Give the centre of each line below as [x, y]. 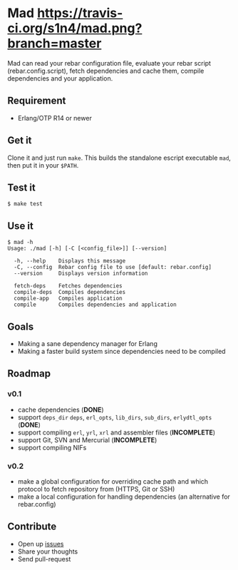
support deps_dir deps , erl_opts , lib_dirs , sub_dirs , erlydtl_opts [115, 417]
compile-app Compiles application [68, 299]
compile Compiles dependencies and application [95, 305]
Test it [21, 187]
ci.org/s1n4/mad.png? [75, 28]
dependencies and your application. [60, 78]
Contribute [32, 527]
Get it [20, 141]
